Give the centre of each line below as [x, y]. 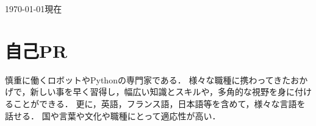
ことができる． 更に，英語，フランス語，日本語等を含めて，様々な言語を [159, 103]
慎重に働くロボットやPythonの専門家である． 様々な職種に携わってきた [148, 79]
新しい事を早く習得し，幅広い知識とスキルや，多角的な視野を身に [162, 92]
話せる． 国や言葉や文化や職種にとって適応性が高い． [113, 115]
